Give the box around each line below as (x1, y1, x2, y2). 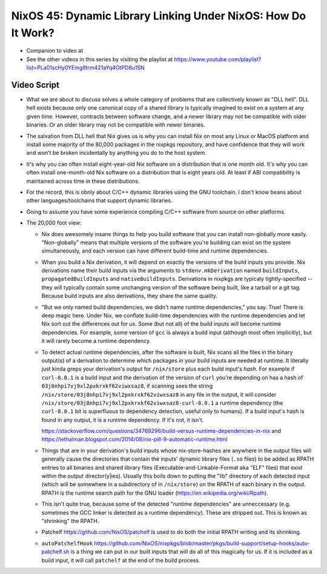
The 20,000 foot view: (26, 219, 82, 226)
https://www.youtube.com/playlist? (174, 55, 262, 63)
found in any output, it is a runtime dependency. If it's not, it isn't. (41, 416, 204, 423)
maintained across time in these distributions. (26, 177, 140, 185)
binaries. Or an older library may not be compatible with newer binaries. (26, 121, 205, 128)
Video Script (11, 79, 60, 90)
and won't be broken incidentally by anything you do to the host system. (26, 149, 206, 157)
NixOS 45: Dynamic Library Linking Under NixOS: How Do (11, 9, 306, 22)
